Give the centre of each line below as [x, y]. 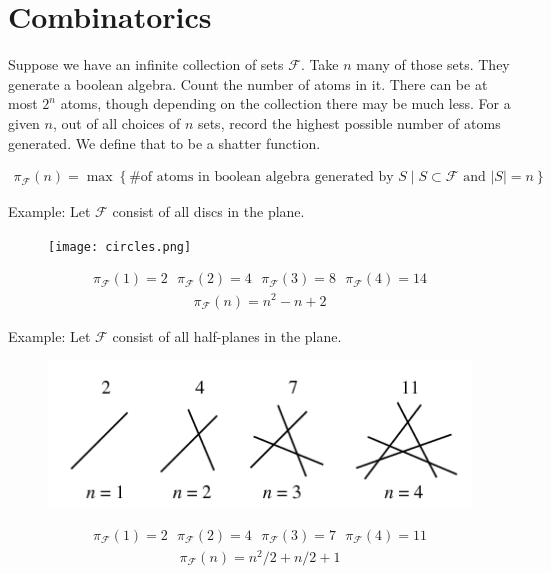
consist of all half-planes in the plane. [227, 335]
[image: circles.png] [120, 246]
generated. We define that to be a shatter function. [164, 142]
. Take [319, 64]
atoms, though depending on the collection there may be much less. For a [285, 103]
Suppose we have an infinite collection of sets [146, 64]
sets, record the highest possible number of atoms [349, 122]
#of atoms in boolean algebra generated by [261, 177]
